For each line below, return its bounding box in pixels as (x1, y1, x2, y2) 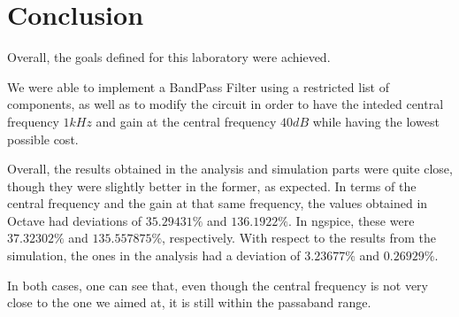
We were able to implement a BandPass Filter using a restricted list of (7, 77, 389, 96)
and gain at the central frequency (96, 112, 277, 130)
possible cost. (7, 129, 79, 148)
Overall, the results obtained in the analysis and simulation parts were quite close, (7, 159, 453, 178)
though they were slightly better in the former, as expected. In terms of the (7, 176, 417, 195)
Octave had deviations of (7, 211, 142, 229)
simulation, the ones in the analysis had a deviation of (7, 246, 301, 265)
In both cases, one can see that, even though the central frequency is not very (7, 275, 428, 294)
